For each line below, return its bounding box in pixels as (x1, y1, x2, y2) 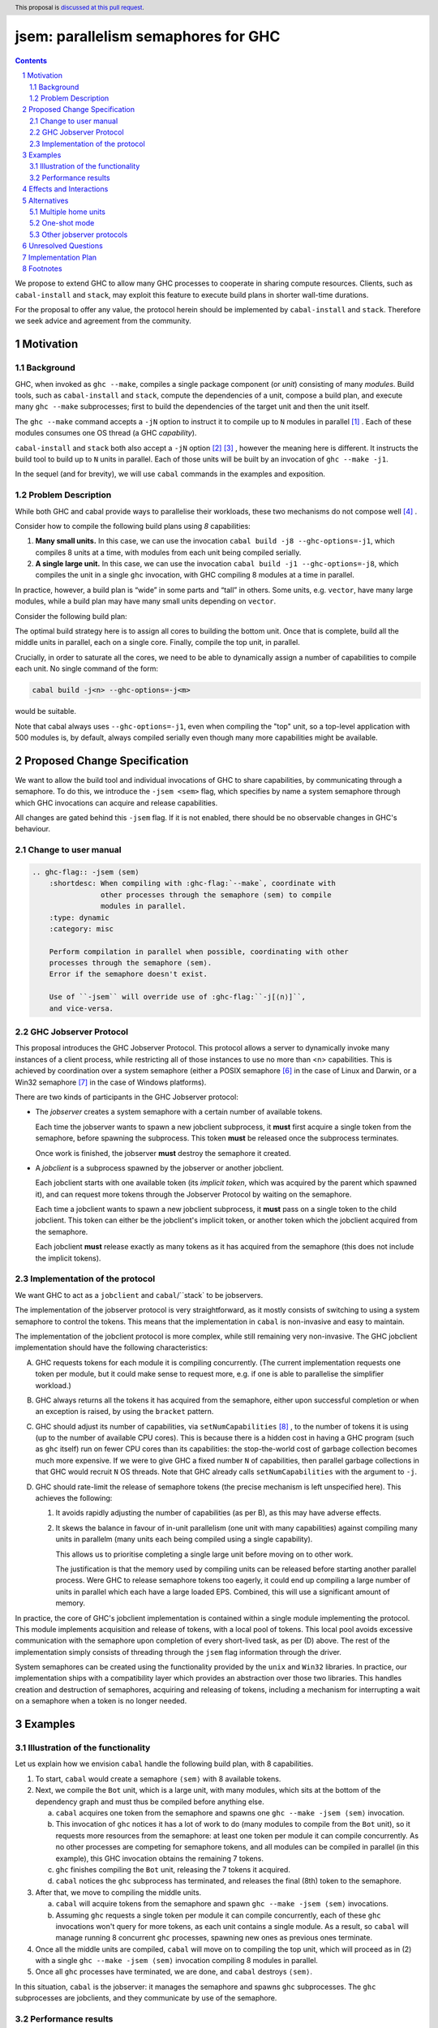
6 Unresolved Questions (22, 241, 103, 251)
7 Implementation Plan (22, 252, 97, 262)
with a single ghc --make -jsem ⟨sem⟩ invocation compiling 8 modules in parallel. (35, 1956, 318, 1966)
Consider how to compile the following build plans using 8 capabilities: (15, 521, 251, 531)
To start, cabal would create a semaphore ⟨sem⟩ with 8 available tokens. (35, 1773, 281, 1784)
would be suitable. (15, 707, 77, 716)
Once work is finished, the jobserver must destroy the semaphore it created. (35, 1148, 291, 1158)
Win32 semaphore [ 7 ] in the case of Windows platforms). (15, 1077, 207, 1087)
